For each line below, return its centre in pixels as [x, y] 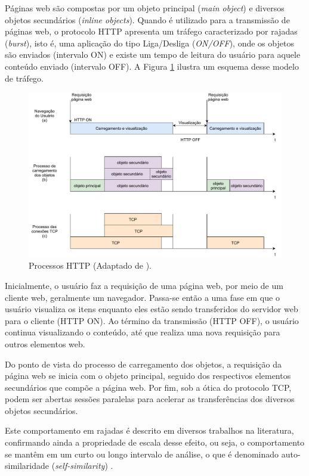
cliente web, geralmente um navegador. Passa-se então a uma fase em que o [142, 297]
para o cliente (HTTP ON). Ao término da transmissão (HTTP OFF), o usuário [152, 320]
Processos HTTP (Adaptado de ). [90, 265]
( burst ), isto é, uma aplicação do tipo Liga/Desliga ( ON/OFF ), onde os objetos [149, 43]
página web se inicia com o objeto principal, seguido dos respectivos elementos [148, 376]
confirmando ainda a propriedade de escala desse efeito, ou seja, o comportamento [155, 442]
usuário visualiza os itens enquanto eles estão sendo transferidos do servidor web [152, 309]
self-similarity [80, 466]
